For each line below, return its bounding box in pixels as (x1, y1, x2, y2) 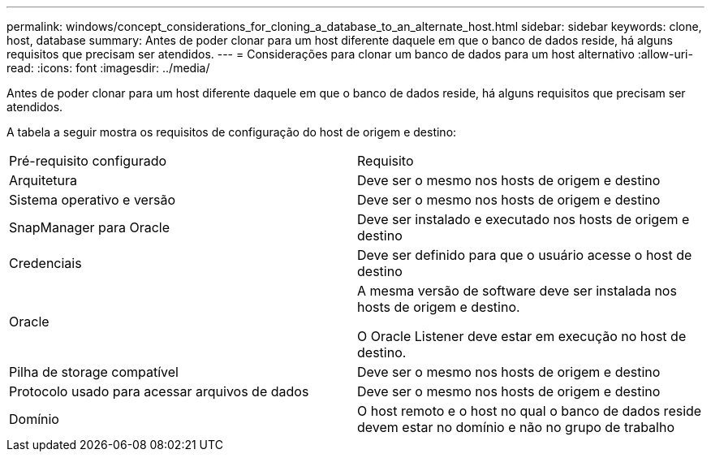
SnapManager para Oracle (9, 219, 170, 235)
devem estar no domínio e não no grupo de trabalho (357, 419, 675, 435)
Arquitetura (9, 172, 78, 188)
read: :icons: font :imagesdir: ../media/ (6, 61, 210, 75)
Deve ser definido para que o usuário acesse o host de (357, 247, 692, 263)
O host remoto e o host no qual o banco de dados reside (357, 403, 702, 419)
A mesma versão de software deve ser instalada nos (357, 283, 677, 299)
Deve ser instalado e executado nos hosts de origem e (357, 211, 690, 227)
